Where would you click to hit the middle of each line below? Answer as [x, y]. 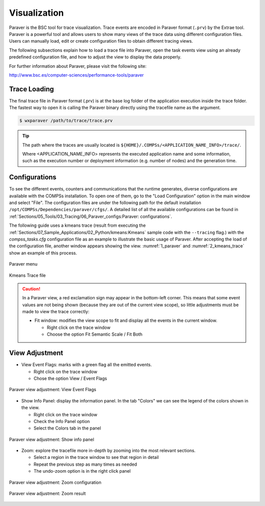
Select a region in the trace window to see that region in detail [96, 457]
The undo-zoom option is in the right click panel [82, 471]
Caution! [31, 289]
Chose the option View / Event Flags [70, 378]
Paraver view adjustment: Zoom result [47, 494]
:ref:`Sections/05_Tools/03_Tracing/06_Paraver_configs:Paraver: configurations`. [91, 216]
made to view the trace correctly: [56, 312]
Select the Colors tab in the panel [67, 428]
